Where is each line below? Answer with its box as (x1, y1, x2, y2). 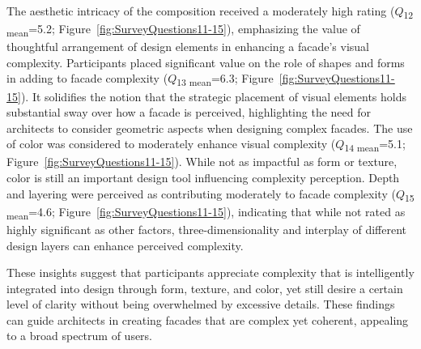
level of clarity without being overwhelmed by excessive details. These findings (6, 296, 395, 313)
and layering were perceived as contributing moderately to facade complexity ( (6, 185, 396, 202)
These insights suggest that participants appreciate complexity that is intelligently (6, 264, 415, 281)
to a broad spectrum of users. (6, 327, 153, 344)
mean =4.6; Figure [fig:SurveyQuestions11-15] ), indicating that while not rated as (6, 202, 406, 222)
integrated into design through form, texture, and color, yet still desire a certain (6, 279, 403, 296)
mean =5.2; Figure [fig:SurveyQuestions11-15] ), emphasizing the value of (6, 20, 360, 39)
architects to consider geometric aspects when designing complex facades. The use (6, 119, 413, 136)
